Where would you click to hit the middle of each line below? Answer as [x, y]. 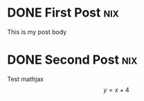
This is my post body [37, 32]
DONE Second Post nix [72, 60]
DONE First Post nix [63, 13]
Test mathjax [25, 79]
